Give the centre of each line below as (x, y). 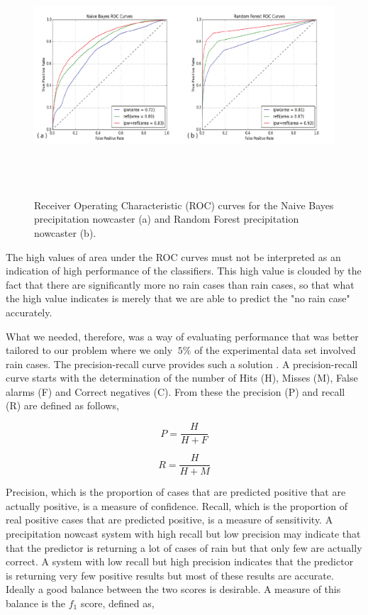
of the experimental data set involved (275, 350)
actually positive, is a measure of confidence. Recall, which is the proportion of (177, 505)
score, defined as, (117, 603)
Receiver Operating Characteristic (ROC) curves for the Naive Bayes (184, 205)
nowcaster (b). (65, 232)
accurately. (29, 312)
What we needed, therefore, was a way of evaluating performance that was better (182, 336)
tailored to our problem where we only (89, 350)
